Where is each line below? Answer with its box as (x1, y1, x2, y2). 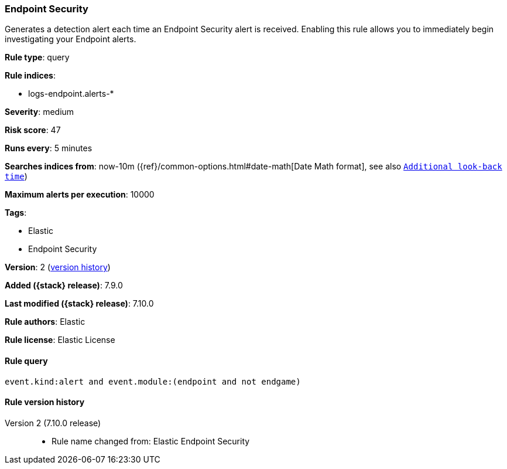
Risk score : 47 (5, 125, 61, 135)
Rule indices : (5, 70, 56, 81)
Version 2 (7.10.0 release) (5, 417, 101, 428)
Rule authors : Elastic (5, 317, 85, 327)
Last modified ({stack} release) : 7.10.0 (5, 298, 154, 309)
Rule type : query (5, 52, 70, 63)
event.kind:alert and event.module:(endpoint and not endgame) (5, 376, 301, 386)
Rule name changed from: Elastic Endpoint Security (52, 436, 250, 446)
